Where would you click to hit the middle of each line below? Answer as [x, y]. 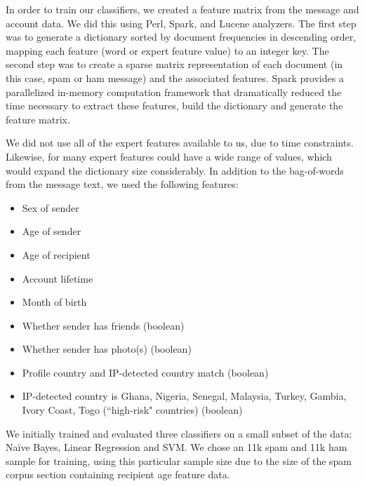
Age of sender [52, 231]
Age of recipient [56, 254]
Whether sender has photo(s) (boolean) [107, 349]
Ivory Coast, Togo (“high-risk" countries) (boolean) [132, 410]
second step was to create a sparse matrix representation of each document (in [174, 64]
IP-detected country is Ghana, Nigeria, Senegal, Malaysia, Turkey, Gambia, [184, 396]
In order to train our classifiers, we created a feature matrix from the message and [182, 9]
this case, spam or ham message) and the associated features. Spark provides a [175, 77]
